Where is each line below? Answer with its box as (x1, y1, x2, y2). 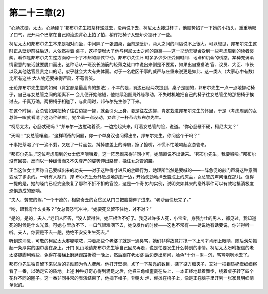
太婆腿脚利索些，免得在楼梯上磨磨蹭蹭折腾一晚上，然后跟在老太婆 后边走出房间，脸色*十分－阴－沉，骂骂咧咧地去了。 (9, 252, 252, 258)
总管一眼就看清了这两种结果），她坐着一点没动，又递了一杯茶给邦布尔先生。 (9, 115, 164, 120)
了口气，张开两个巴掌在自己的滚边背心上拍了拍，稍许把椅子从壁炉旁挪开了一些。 (9, 31, 175, 37)
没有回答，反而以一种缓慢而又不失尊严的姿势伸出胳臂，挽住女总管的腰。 (9, 158, 157, 164)
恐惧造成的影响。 (9, 187, 44, 193)
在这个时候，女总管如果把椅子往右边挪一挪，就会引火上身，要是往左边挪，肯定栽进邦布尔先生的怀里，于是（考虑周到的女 (9, 107, 257, 114)
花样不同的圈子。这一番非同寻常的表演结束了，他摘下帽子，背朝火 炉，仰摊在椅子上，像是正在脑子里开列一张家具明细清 (9, 275, 254, 281)
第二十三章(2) (9, 7, 65, 18)
